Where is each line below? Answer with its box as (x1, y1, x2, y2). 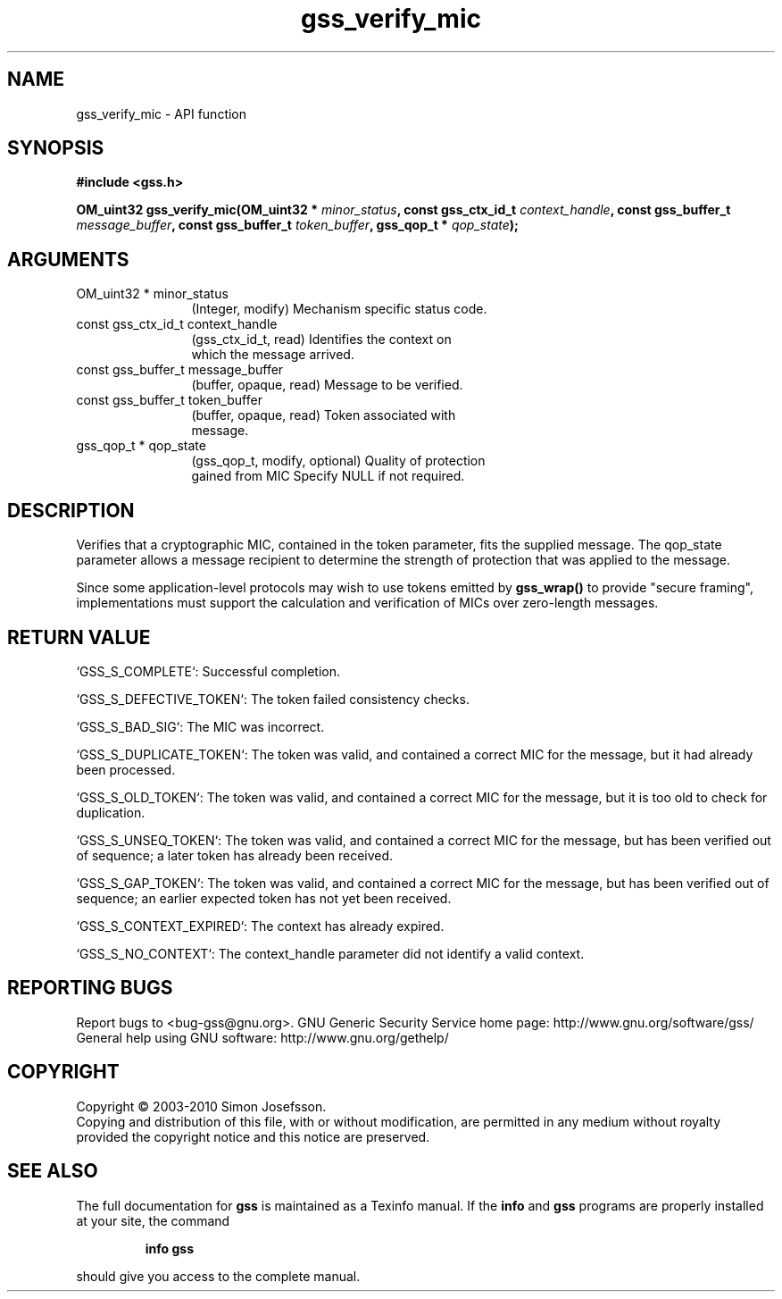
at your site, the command (76, 1212, 230, 1228)
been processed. (76, 761, 176, 777)
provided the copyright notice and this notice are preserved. (76, 1128, 430, 1144)
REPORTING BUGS (7, 976, 173, 1000)
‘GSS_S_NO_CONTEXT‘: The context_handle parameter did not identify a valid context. (76, 945, 585, 961)
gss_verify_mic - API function (76, 105, 247, 122)
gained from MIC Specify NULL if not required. (191, 468, 465, 484)
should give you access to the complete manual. (76, 1268, 361, 1284)
